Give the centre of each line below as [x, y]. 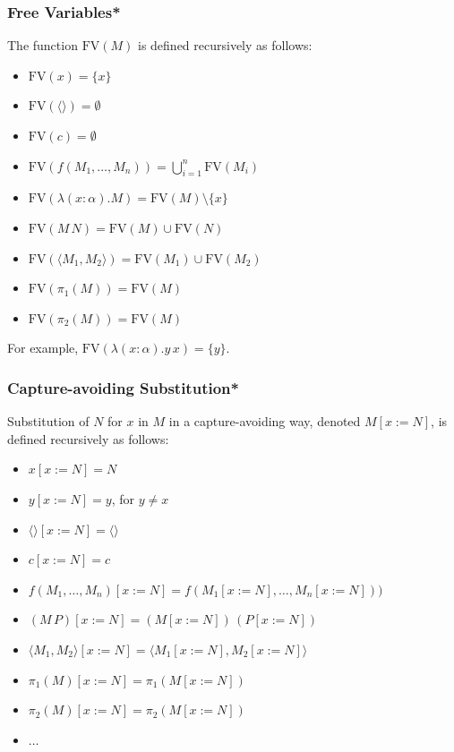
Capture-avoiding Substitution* [123, 387]
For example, [43, 348]
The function [43, 45]
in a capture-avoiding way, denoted [265, 421]
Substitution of [48, 421]
